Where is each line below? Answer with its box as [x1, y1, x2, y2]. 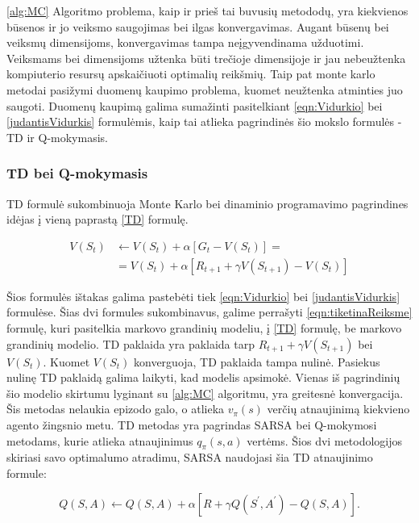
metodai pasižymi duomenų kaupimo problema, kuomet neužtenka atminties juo [6, 81, 403, 98]
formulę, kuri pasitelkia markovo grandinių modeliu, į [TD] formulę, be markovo [6, 320, 402, 336]
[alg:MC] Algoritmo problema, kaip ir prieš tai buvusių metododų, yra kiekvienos [6, 2, 409, 19]
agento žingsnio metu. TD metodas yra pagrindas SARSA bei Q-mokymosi [6, 416, 377, 433]
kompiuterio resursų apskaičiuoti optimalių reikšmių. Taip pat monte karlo [6, 65, 375, 82]
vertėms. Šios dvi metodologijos [247, 432, 403, 449]
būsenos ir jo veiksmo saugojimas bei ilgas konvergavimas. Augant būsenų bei [6, 18, 389, 35]
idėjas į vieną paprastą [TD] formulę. [6, 211, 189, 228]
